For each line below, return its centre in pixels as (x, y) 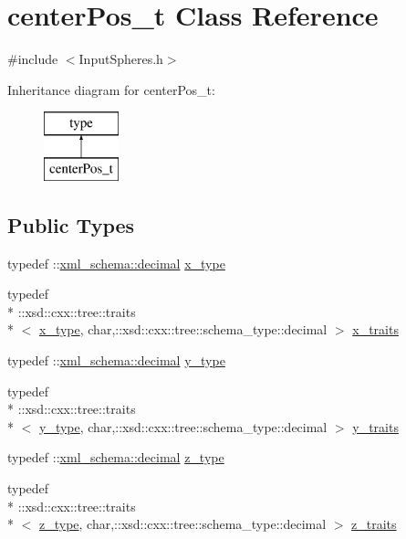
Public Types (71, 224)
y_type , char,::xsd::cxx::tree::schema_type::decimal (183, 426)
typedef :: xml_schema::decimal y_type (116, 360)
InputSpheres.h (121, 59)
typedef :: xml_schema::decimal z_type (116, 457)
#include (33, 59)
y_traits (375, 426)
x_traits (375, 329)
